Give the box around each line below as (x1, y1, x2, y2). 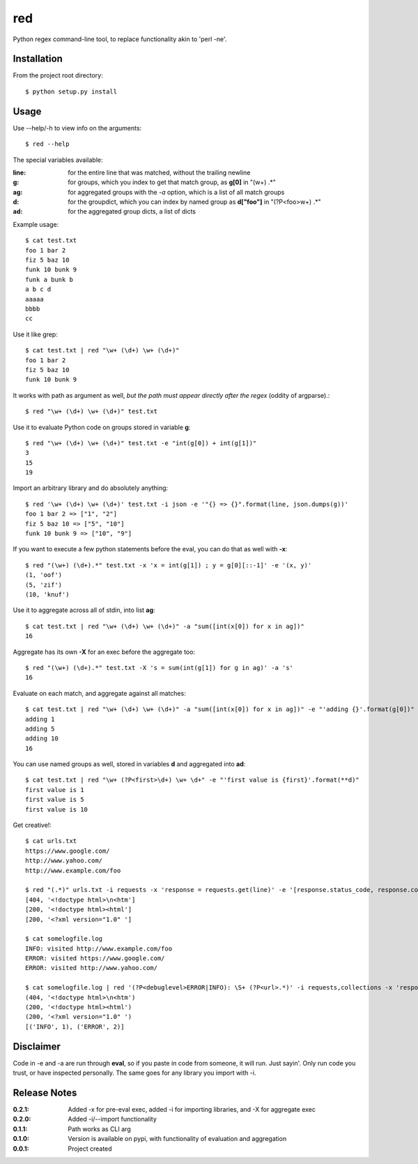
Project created (68, 1144, 112, 1153)
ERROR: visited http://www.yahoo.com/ (25, 964, 158, 972)
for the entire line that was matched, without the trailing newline (68, 168, 251, 177)
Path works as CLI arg (68, 1124, 132, 1133)
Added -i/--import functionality (68, 1115, 157, 1124)
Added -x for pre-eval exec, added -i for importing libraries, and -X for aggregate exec (68, 1105, 316, 1114)
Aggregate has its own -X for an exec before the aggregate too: (13, 648, 195, 656)
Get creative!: (13, 821, 52, 830)
